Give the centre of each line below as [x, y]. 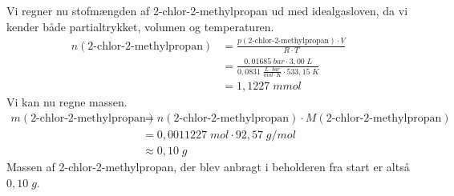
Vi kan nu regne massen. [67, 102]
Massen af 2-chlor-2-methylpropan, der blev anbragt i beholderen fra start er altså [208, 166]
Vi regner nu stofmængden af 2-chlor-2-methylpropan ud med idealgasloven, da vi [207, 10]
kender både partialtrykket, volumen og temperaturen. [140, 26]
